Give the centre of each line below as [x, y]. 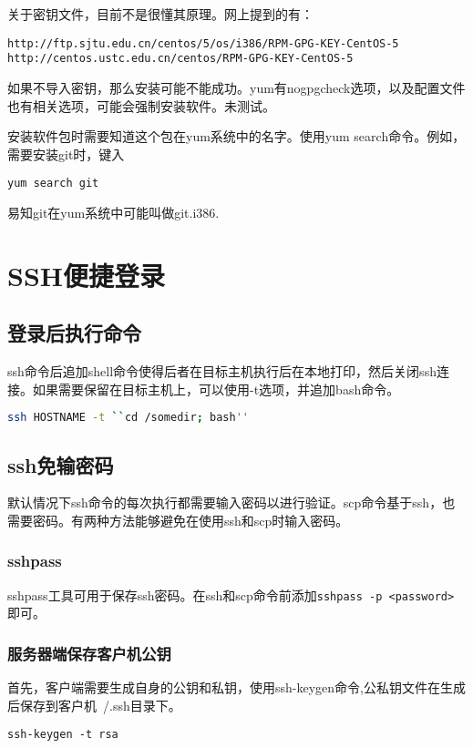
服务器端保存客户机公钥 [89, 653]
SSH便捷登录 [86, 275]
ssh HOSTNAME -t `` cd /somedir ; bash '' [128, 418]
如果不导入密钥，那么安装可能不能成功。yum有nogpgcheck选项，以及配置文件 [236, 87]
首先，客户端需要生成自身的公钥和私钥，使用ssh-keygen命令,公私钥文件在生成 [236, 687]
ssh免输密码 [61, 464]
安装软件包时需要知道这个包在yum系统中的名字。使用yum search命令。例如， [236, 136]
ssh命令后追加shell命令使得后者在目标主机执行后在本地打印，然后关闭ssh [222, 371]
